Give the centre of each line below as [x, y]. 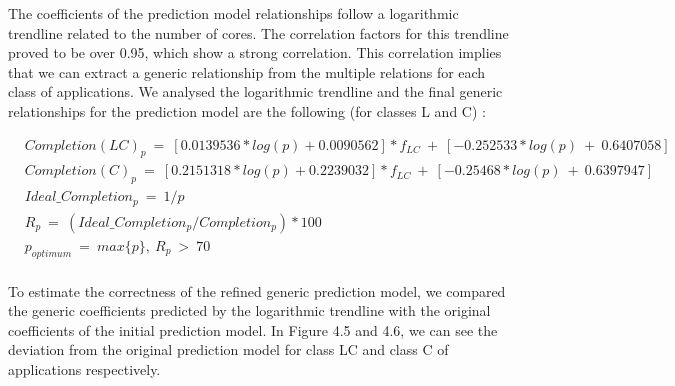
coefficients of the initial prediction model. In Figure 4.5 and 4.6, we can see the [253, 329]
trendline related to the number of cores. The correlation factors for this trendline [258, 32]
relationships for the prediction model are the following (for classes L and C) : [247, 110]
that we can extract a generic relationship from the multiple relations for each [247, 71]
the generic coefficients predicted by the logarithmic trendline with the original [249, 310]
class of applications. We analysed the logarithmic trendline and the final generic [255, 91]
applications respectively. [84, 368]
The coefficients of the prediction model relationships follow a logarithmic [233, 13]
